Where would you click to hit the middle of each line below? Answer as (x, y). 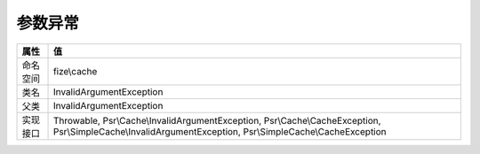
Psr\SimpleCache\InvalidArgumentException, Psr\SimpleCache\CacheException (220, 131)
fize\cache (75, 71)
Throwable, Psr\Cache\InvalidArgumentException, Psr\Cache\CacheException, (217, 120)
